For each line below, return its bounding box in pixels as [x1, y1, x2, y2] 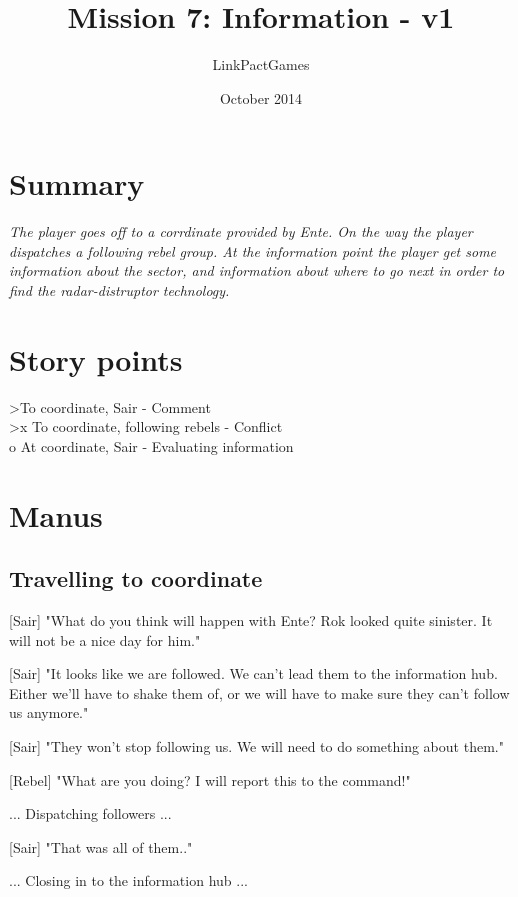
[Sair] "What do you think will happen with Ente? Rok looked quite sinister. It [9, 610, 493, 631]
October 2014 [219, 87, 303, 108]
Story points [9, 338, 183, 379]
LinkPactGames [212, 54, 310, 75]
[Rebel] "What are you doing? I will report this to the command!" [9, 769, 411, 790]
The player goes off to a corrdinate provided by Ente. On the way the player [9, 221, 473, 242]
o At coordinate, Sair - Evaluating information [9, 435, 294, 456]
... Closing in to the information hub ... [9, 870, 248, 891]
